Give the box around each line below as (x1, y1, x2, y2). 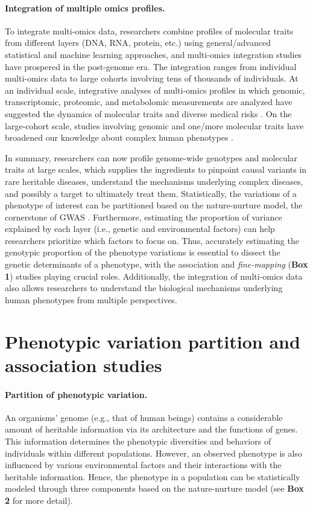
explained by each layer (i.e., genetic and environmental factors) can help (5, 222, 275, 235)
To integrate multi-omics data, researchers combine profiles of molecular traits (5, 24, 294, 37)
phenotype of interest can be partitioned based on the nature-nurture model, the (5, 199, 303, 211)
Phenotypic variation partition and (5, 329, 300, 353)
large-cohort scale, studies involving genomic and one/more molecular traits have (5, 119, 304, 132)
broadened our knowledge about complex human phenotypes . (5, 131, 233, 144)
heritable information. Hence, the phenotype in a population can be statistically (5, 470, 300, 483)
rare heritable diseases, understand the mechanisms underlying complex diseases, (5, 175, 303, 187)
